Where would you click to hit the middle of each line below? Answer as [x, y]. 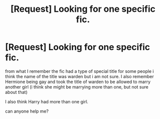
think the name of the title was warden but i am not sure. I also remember [80, 76]
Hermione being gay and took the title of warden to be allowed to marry [78, 82]
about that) [17, 92]
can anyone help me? [27, 111]
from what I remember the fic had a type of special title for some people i [80, 71]
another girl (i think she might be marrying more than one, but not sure [77, 87]
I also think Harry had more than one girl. [47, 101]
